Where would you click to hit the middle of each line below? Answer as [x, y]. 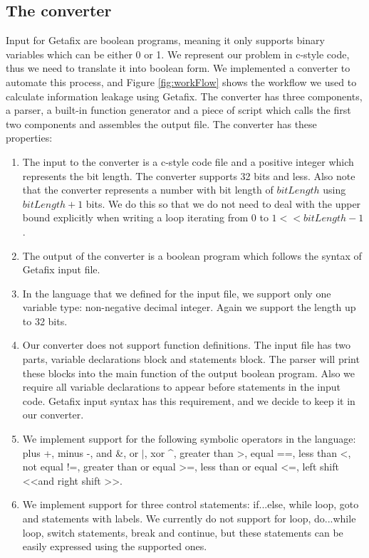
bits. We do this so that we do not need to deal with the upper [223, 203]
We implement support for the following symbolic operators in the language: [189, 439]
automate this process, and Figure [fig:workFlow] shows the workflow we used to [181, 81]
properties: [29, 138]
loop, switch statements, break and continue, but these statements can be [183, 532]
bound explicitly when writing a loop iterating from [135, 217]
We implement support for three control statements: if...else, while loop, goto [191, 504]
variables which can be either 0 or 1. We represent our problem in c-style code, [178, 54]
